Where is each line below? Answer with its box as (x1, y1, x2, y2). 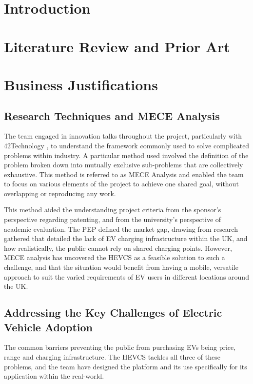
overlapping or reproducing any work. (4, 188, 116, 198)
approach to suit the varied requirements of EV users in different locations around (4, 271, 249, 282)
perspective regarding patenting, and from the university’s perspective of (4, 214, 221, 224)
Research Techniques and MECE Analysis (4, 108, 220, 123)
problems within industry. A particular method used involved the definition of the (4, 150, 249, 160)
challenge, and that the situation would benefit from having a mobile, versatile (4, 262, 238, 272)
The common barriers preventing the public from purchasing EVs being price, (4, 342, 236, 352)
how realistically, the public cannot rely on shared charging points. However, (4, 243, 232, 253)
